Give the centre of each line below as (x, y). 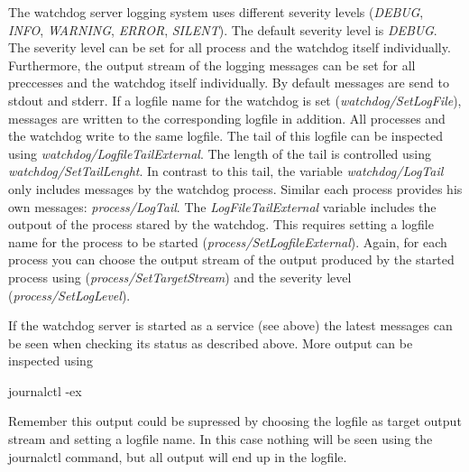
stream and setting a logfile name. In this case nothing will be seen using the (221, 439)
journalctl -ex (45, 390)
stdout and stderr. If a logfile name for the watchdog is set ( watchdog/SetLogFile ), (235, 100)
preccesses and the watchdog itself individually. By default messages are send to (229, 83)
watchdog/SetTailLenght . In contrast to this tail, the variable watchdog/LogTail (226, 171)
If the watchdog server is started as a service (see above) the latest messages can (230, 325)
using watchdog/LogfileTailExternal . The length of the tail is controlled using (220, 153)
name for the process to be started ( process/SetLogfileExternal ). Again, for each (228, 241)
